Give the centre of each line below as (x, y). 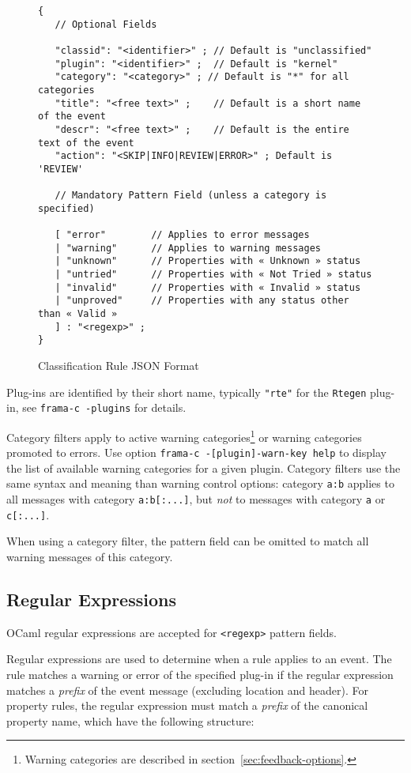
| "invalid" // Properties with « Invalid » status (208, 287)
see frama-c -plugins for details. (104, 407)
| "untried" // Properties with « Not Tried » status (213, 275)
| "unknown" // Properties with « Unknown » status (208, 261)
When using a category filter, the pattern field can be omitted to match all (188, 541)
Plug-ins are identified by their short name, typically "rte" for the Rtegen (187, 392)
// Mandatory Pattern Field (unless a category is (191, 196)
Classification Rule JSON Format (119, 366)
